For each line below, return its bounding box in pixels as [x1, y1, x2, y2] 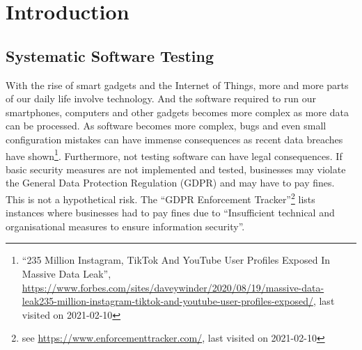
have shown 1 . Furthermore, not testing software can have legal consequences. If [6, 146, 343, 163]
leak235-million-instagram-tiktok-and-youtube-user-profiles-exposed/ [22, 294, 313, 308]
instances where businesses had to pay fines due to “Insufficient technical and [6, 205, 335, 220]
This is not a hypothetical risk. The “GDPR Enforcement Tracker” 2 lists [6, 189, 315, 206]
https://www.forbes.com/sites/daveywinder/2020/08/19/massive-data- [22, 280, 324, 294]
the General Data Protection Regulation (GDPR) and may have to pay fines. [6, 175, 335, 190]
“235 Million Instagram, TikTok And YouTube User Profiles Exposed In [22, 253, 331, 267]
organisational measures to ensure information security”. [6, 218, 245, 233]
